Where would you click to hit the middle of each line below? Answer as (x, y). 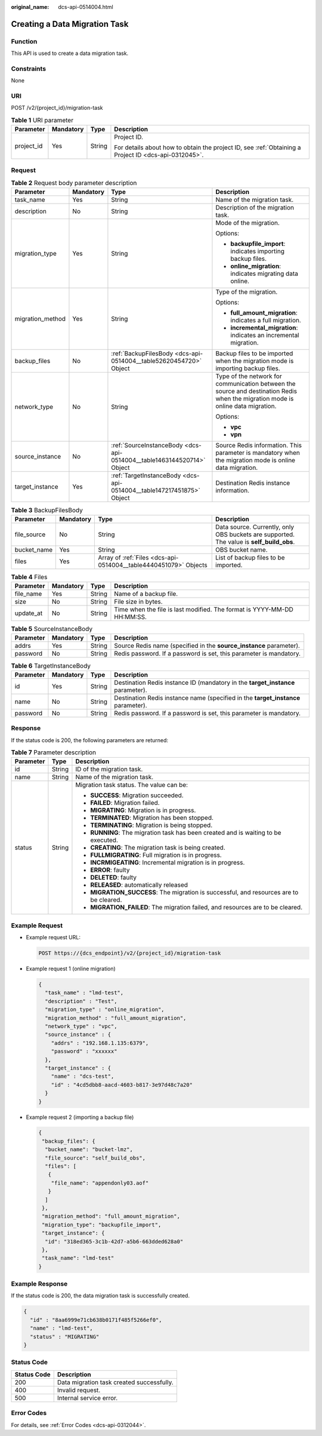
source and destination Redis (256, 391)
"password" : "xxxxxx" (84, 1051)
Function (24, 41)
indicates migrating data (264, 273)
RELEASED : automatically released (139, 885)
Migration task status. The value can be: (131, 785)
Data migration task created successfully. (115, 1382)
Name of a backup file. (146, 594)
